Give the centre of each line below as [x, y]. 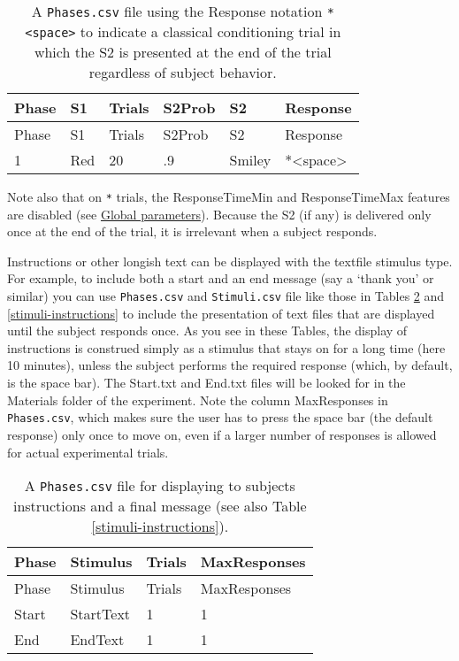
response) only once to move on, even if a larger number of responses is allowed [222, 434]
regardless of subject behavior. [183, 72]
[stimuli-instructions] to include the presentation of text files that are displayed [221, 313]
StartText [100, 614]
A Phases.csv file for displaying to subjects [160, 486]
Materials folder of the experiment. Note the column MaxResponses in [198, 400]
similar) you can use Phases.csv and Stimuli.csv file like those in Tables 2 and [226, 296]
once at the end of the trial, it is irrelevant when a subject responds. [192, 231]
